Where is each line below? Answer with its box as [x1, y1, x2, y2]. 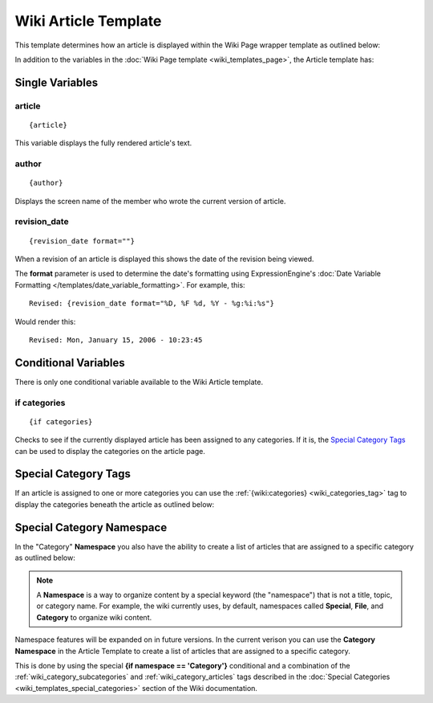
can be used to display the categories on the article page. [14, 446, 206, 456]
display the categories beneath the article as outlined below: [14, 499, 215, 509]
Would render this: [14, 317, 76, 326]
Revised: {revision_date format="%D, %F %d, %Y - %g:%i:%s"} [29, 299, 274, 309]
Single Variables [14, 76, 99, 89]
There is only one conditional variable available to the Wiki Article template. [14, 377, 264, 386]
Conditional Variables [14, 356, 125, 370]
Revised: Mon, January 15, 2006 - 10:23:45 [29, 335, 203, 345]
